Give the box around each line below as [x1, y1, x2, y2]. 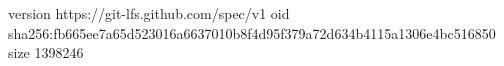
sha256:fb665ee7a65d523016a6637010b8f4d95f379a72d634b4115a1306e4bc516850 [8, 22, 496, 43]
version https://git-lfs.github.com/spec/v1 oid [8, 3, 290, 23]
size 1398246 [8, 42, 84, 63]
